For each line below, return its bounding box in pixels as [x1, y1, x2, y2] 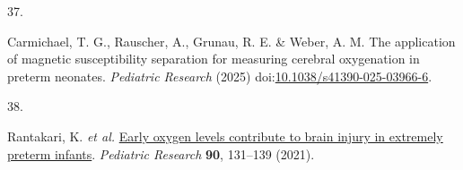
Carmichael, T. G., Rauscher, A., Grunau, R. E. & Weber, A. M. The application [7, 31, 456, 50]
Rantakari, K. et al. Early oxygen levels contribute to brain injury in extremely [7, 126, 443, 145]
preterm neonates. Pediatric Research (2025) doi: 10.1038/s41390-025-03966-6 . [7, 66, 432, 85]
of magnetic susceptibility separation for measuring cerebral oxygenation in [7, 49, 420, 68]
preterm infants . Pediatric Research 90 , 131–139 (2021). [7, 144, 315, 163]
